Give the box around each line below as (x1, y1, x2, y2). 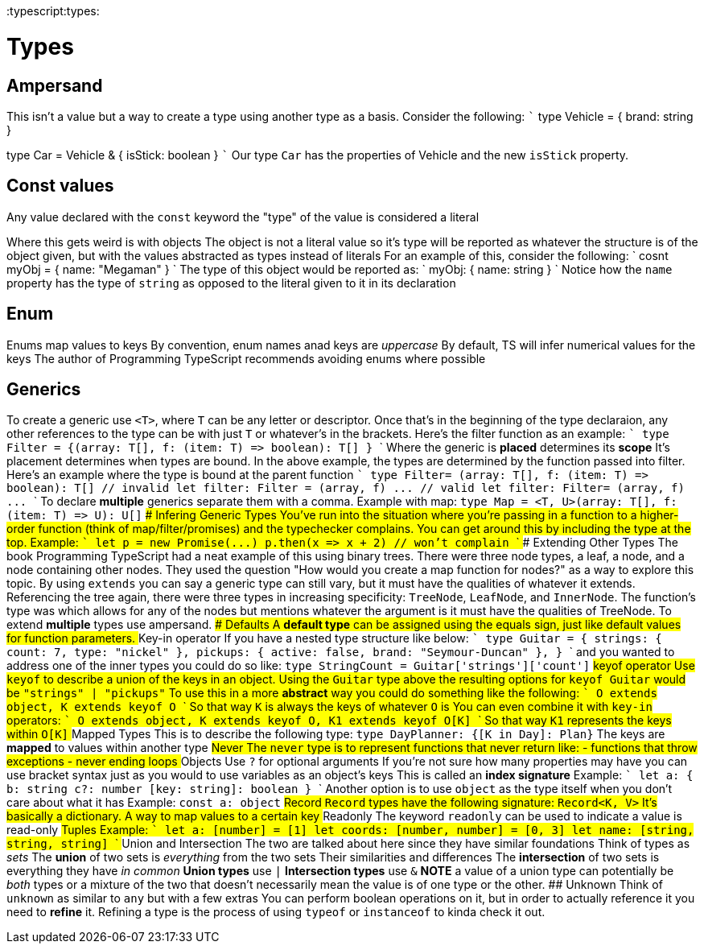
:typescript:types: (6, 4, 100, 18)
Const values (6, 176, 114, 196)
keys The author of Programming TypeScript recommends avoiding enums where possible (6, 351, 486, 366)
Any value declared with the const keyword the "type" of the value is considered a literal (6, 209, 480, 224)
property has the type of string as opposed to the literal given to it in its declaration (6, 275, 456, 290)
